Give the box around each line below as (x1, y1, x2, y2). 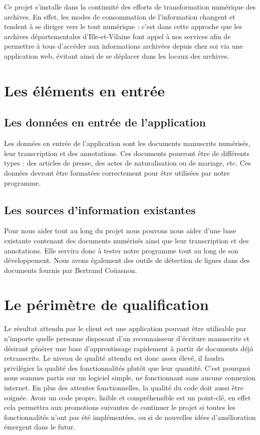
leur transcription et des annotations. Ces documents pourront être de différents (4, 148, 249, 158)
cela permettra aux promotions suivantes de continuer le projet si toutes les (4, 402, 235, 412)
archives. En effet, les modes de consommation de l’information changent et (4, 11, 235, 22)
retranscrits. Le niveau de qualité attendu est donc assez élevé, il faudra (4, 353, 224, 363)
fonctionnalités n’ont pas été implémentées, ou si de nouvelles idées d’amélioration (4, 411, 256, 422)
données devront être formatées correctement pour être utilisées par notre (4, 167, 230, 178)
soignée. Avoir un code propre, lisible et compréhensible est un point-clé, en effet (4, 392, 251, 402)
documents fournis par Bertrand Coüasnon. (4, 264, 137, 275)
